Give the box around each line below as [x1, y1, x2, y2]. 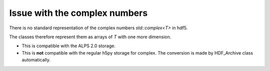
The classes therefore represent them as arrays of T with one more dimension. [9, 34, 171, 40]
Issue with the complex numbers [9, 7, 148, 18]
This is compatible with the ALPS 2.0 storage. [21, 43, 116, 49]
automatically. [21, 57, 51, 63]
